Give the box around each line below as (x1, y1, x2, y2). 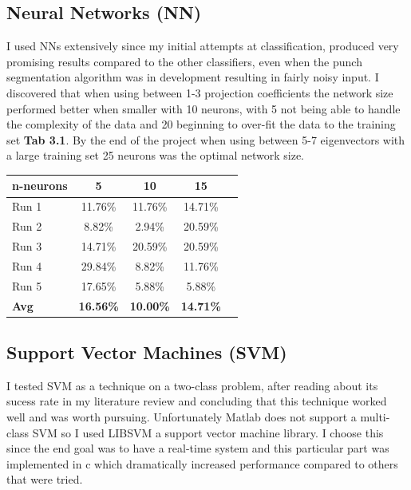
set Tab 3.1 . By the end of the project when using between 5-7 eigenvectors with (6, 131, 405, 148)
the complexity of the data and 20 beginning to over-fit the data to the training (6, 116, 396, 132)
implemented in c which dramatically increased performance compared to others (6, 455, 398, 472)
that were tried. (6, 471, 83, 488)
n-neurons (12, 177, 68, 194)
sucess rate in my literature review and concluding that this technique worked (6, 393, 387, 409)
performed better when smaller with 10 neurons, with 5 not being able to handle (6, 100, 401, 117)
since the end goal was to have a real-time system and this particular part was (6, 440, 389, 456)
